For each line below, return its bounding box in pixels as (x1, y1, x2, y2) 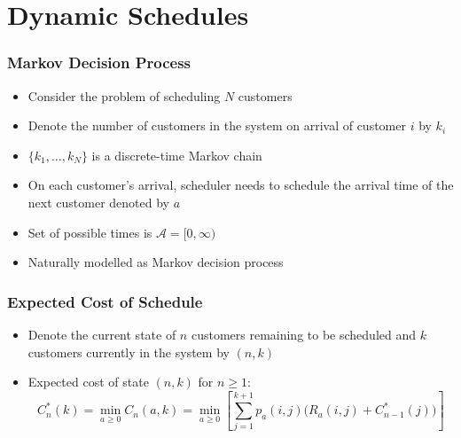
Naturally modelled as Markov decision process (27, 253, 284, 271)
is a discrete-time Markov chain (91, 145, 262, 164)
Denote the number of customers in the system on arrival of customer (27, 116, 406, 135)
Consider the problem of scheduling (27, 86, 221, 105)
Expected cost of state (27, 372, 149, 391)
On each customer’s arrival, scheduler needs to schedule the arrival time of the (27, 176, 454, 194)
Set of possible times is (27, 223, 152, 241)
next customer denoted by (27, 192, 169, 211)
